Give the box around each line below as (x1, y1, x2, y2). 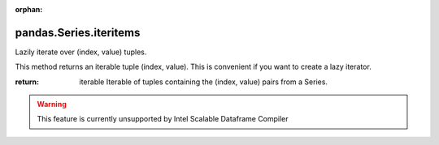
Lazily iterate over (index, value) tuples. (15, 47, 147, 57)
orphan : (15, 5, 43, 14)
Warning (37, 100, 67, 109)
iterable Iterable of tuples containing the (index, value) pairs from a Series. (79, 77, 328, 87)
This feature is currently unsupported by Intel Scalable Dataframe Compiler (37, 114, 289, 124)
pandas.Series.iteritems (15, 25, 141, 40)
